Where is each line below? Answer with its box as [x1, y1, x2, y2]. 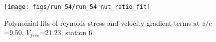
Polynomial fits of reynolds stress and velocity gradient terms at [4, 17, 200, 28]
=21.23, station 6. [39, 27, 94, 38]
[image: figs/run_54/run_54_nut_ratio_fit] [4, 3, 151, 10]
